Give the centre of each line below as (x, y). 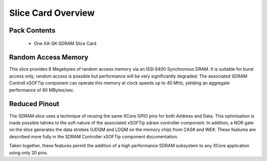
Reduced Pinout (34, 104)
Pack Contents (32, 30)
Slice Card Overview (52, 13)
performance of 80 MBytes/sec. (42, 90)
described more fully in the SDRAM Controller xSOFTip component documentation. (94, 136)
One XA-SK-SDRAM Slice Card (65, 43)
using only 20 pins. (28, 153)
